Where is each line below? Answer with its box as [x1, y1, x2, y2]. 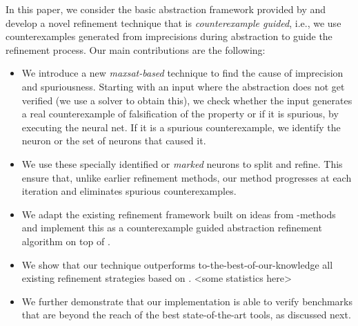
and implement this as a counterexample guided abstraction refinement [21, 220, 322, 235]
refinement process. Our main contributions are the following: [6, 42, 266, 57]
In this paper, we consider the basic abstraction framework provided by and [6, 2, 326, 16]
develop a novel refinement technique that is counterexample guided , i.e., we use [6, 15, 341, 30]
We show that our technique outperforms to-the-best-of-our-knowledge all [21, 257, 333, 271]
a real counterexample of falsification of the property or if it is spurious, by [21, 106, 339, 121]
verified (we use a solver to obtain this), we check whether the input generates [21, 93, 352, 107]
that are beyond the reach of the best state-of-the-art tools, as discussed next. [21, 307, 351, 322]
